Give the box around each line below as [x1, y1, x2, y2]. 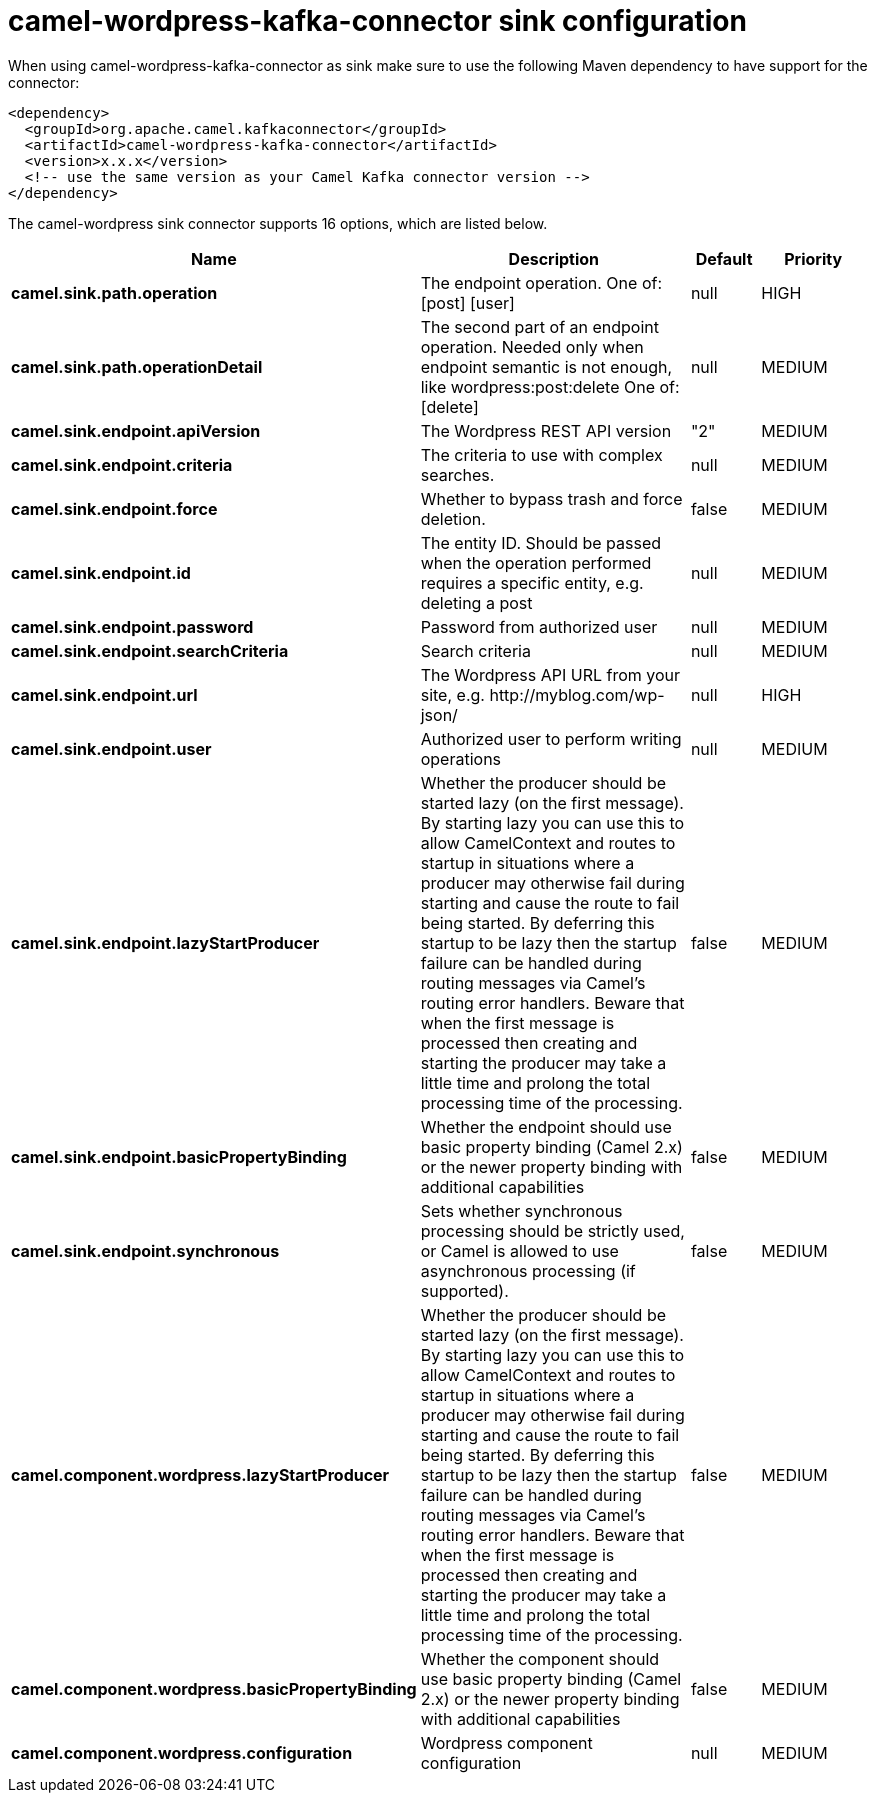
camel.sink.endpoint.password [11, 616, 254, 637]
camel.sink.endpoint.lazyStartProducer [11, 932, 320, 953]
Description [508, 248, 600, 269]
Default [695, 248, 753, 269]
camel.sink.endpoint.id [11, 562, 191, 583]
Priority [784, 248, 843, 269]
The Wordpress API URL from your [420, 664, 681, 685]
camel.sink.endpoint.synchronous [11, 1240, 280, 1261]
